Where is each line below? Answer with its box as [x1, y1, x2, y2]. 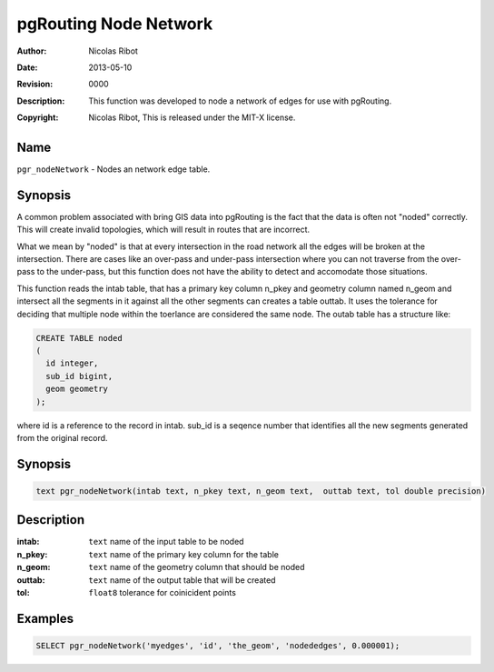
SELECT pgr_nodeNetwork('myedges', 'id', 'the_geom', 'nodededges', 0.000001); [35, 641, 400, 651]
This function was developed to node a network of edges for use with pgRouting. [88, 95, 392, 106]
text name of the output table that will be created [88, 574, 276, 586]
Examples [16, 610, 74, 627]
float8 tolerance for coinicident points [88, 587, 236, 598]
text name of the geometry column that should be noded [88, 562, 305, 573]
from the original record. [16, 432, 108, 443]
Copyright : [16, 112, 59, 123]
